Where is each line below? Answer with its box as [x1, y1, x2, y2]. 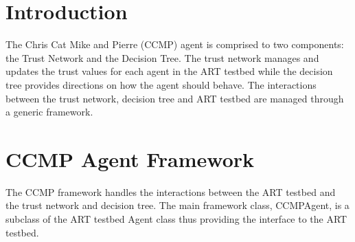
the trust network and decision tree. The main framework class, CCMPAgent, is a [5, 198, 350, 212]
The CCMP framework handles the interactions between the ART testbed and [5, 184, 336, 199]
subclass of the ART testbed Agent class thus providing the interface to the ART [5, 212, 347, 225]
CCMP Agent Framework [5, 144, 255, 173]
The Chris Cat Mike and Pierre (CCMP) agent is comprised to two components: [5, 37, 344, 52]
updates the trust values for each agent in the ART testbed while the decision [5, 64, 333, 78]
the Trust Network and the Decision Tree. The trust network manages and [5, 50, 319, 65]
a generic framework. [5, 104, 93, 119]
